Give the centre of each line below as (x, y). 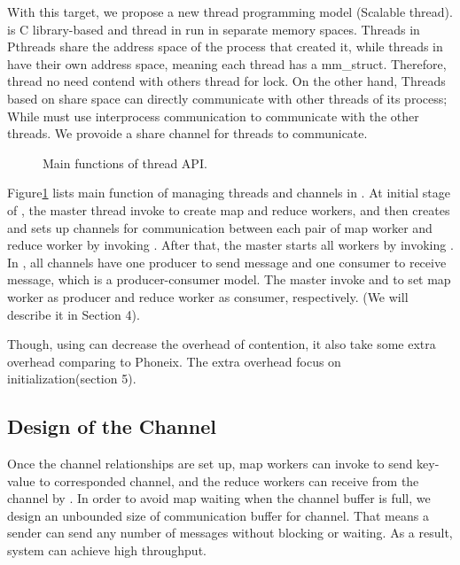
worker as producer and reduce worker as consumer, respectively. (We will (208, 296)
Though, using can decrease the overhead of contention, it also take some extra (222, 344)
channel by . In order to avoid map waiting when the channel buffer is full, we (219, 498)
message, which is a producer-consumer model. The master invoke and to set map (229, 279)
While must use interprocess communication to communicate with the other (213, 116)
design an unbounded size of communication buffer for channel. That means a (218, 515)
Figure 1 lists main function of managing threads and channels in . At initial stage (229, 193)
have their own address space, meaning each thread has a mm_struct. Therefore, (227, 63)
